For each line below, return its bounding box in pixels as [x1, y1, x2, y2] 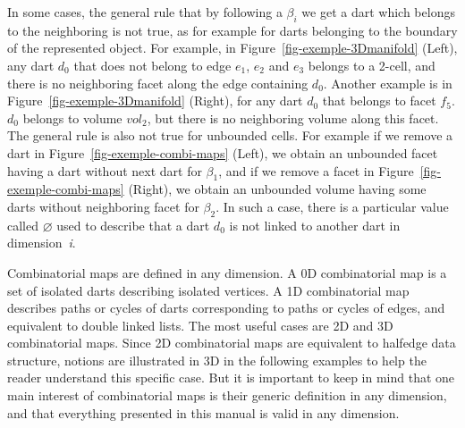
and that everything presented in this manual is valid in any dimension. [7, 403, 400, 422]
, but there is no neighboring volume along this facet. [147, 108, 439, 127]
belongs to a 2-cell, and [308, 55, 435, 74]
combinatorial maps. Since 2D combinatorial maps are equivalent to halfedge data [7, 333, 456, 352]
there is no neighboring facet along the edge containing [7, 73, 309, 92]
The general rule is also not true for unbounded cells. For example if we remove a [7, 126, 453, 145]
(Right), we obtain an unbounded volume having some [128, 180, 427, 198]
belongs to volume [22, 108, 123, 127]
